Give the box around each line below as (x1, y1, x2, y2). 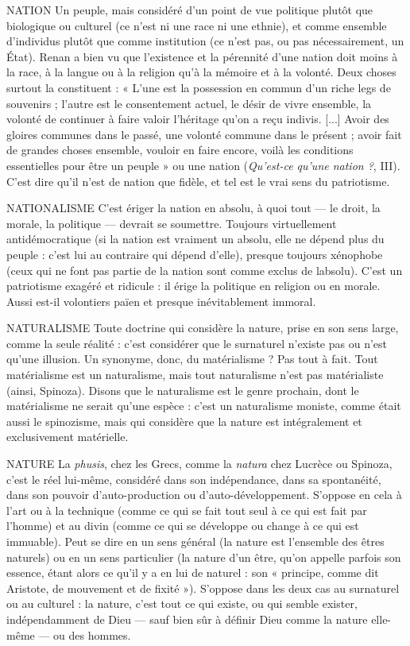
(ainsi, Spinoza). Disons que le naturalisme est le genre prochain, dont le (6, 381, 359, 398)
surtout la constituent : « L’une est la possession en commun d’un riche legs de (6, 79, 391, 95)
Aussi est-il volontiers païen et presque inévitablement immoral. (6, 292, 316, 309)
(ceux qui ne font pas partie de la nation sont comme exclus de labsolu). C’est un (6, 261, 403, 278)
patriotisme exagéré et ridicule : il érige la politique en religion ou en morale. (6, 277, 381, 294)
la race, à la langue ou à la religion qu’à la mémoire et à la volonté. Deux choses (6, 64, 396, 80)
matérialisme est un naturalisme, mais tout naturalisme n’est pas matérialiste (6, 366, 384, 383)
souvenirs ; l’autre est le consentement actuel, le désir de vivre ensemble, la (6, 95, 372, 111)
